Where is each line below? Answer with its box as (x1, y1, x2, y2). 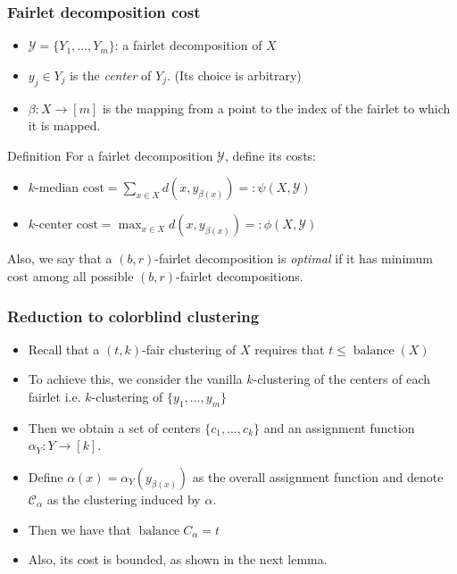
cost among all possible (7, 266, 134, 285)
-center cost (35, 219, 98, 232)
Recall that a (28, 339, 100, 358)
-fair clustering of (142, 339, 237, 358)
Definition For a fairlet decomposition (7, 146, 213, 164)
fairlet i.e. (28, 387, 81, 405)
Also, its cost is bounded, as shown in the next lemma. (28, 550, 328, 569)
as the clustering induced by (46, 489, 201, 508)
